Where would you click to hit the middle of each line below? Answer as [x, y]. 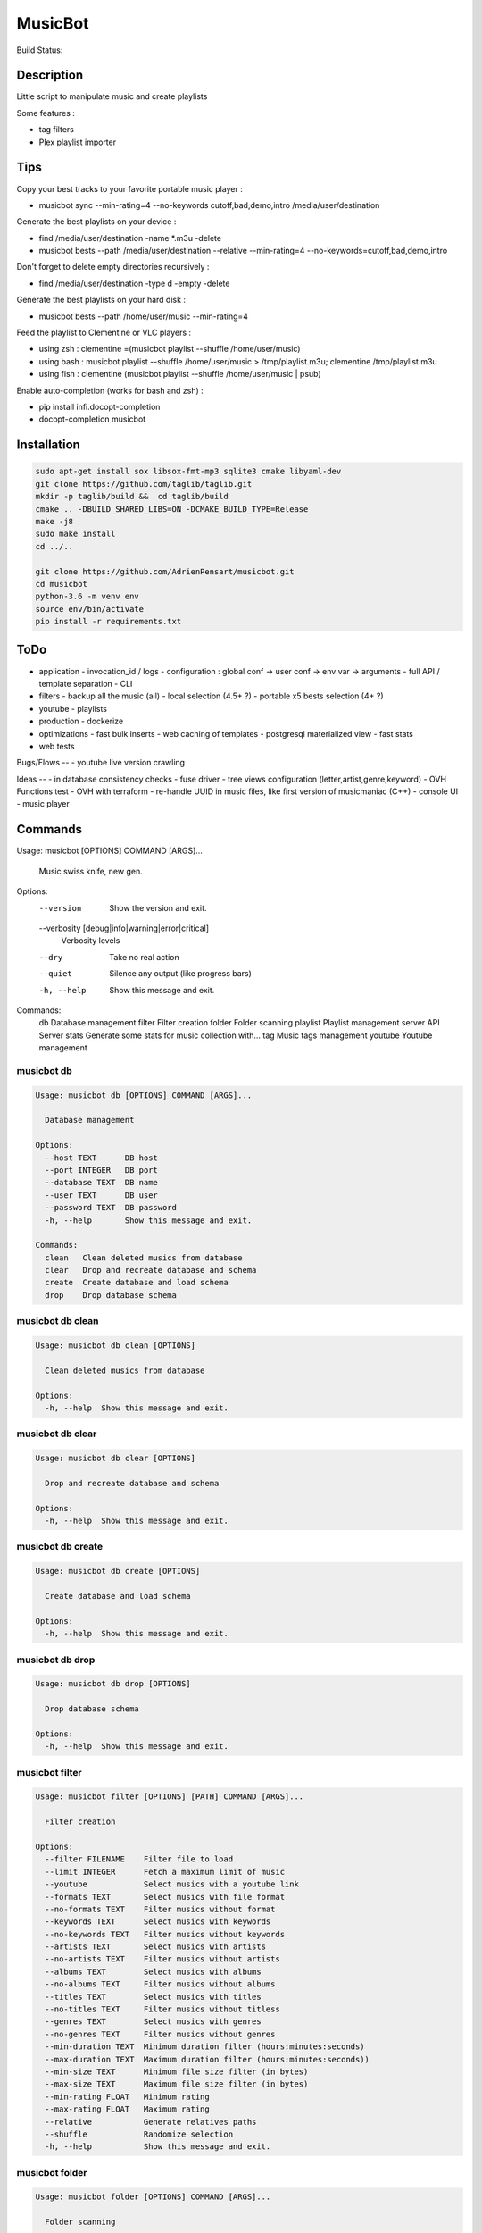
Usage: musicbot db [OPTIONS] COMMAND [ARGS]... [144, 1095]
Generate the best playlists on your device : [96, 222]
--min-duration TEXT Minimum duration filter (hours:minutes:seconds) [205, 2047]
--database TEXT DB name [101, 1183]
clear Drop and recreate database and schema [151, 1270]
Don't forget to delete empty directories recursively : [113, 267]
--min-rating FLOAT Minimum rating [127, 2096]
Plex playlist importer [77, 142]
